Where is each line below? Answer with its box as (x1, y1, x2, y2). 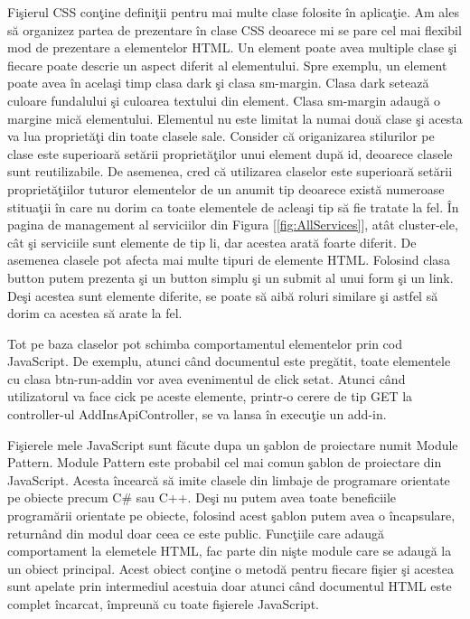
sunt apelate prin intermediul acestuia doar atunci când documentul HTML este (7, 577, 452, 596)
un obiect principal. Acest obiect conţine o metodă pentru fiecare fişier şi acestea (7, 558, 454, 577)
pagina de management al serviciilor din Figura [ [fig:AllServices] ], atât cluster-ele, (7, 215, 458, 234)
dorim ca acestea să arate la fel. (7, 304, 183, 323)
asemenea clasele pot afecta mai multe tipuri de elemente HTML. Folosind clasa (7, 250, 450, 269)
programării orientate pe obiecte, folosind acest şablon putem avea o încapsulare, (7, 506, 456, 525)
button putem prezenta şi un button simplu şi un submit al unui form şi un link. (7, 267, 454, 286)
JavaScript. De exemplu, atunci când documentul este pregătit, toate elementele (7, 352, 451, 370)
